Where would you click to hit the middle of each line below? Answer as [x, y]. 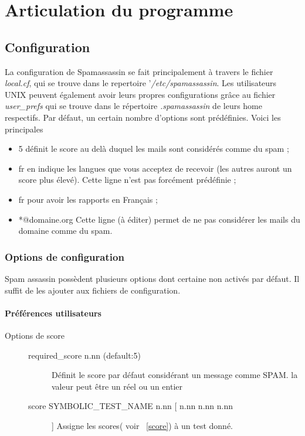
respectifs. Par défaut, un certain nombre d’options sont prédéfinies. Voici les [143, 117]
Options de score [35, 335]
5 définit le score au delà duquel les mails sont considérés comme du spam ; [154, 149]
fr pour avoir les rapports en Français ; [88, 199]
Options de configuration [65, 256]
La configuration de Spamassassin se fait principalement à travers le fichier [139, 71]
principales [24, 129]
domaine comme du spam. [65, 231]
